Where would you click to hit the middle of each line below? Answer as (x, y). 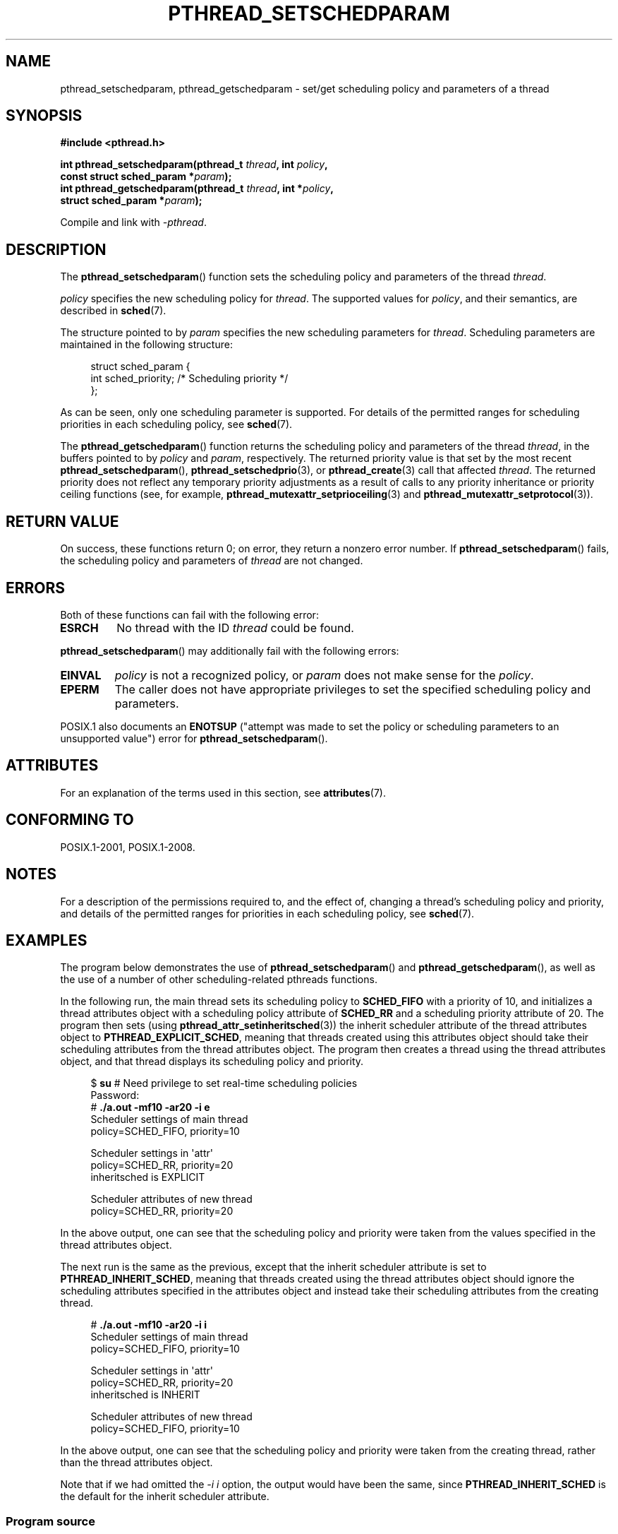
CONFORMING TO (70, 820)
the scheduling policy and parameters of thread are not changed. (212, 561)
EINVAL (81, 675)
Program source (50, 1521)
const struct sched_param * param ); (146, 177)
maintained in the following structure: (146, 345)
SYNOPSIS (44, 116)
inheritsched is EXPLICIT (148, 1177)
